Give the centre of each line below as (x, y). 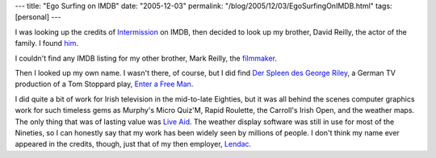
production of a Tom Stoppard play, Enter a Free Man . (104, 84)
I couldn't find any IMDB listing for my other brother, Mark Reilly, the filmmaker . (146, 58)
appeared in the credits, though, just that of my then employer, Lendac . (133, 144)
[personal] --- (38, 17)
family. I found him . (47, 44)
